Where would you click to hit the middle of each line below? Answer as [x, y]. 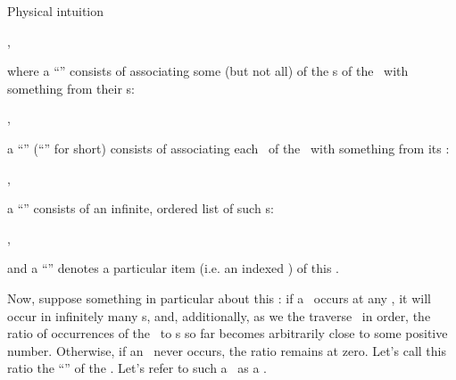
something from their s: [71, 88]
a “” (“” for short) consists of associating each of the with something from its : [228, 148]
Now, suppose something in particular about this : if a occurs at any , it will [219, 297]
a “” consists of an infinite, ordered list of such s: [141, 208]
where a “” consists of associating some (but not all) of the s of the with [208, 71]
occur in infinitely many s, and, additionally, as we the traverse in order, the [219, 315]
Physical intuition [56, 11]
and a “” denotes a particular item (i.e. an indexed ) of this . [174, 268]
